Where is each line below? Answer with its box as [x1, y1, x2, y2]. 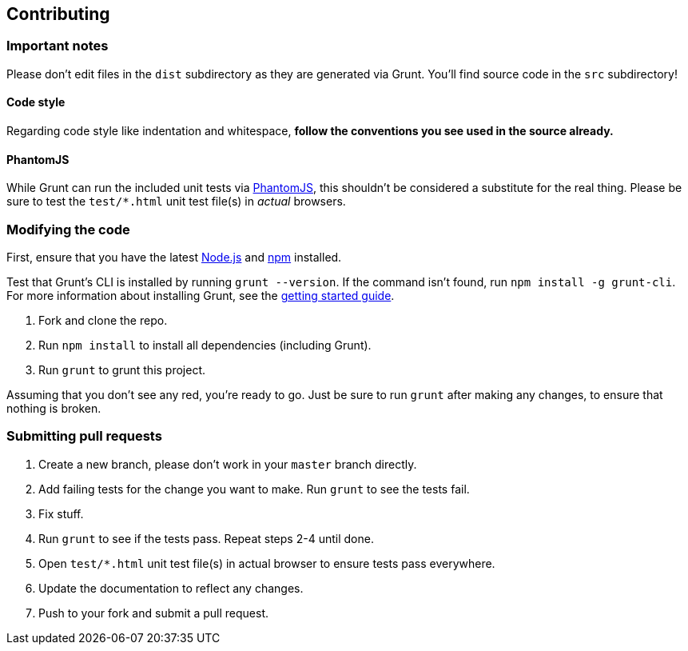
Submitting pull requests [6, 428, 162, 445]
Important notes [6, 38, 109, 54]
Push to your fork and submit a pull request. [38, 605, 268, 620]
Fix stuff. [38, 506, 84, 521]
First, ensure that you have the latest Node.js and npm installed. [6, 250, 342, 264]
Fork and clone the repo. [38, 313, 168, 327]
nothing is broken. [6, 401, 101, 415]
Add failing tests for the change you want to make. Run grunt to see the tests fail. [38, 481, 470, 496]
